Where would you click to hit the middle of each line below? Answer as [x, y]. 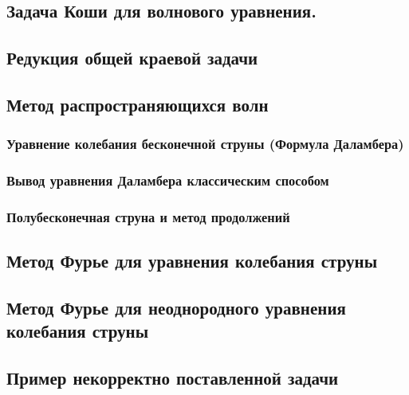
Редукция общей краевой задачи [132, 58]
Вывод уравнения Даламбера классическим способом [168, 180]
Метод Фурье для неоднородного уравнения [176, 308]
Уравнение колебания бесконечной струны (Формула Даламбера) [205, 144]
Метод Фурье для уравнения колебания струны [192, 261]
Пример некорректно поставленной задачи [173, 378]
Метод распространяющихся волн [138, 104]
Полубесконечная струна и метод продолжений [148, 216]
